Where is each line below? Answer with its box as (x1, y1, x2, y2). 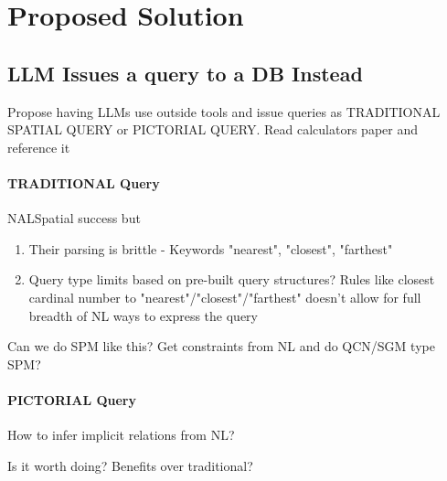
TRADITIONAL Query (7, 173, 160, 192)
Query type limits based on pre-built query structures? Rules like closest (28, 270, 435, 289)
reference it (7, 137, 70, 156)
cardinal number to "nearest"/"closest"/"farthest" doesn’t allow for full (28, 287, 421, 306)
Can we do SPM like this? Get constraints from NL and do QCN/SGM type (7, 337, 435, 356)
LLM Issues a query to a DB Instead (7, 59, 363, 87)
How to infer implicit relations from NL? (7, 425, 235, 444)
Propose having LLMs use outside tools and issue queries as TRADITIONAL (7, 102, 441, 121)
